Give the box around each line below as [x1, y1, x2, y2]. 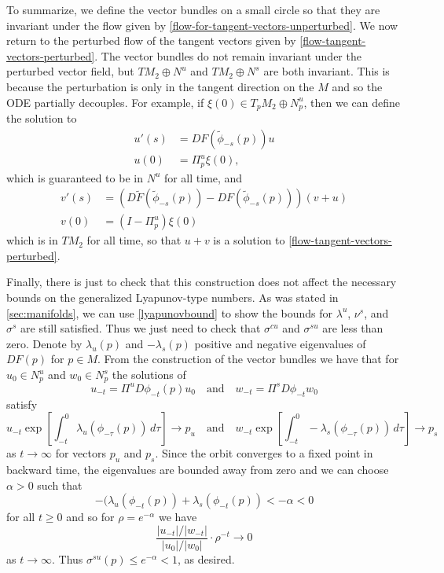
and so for [66, 509, 115, 525]
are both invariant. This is [263, 63, 390, 79]
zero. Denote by [6, 335, 83, 351]
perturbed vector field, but [6, 63, 134, 79]
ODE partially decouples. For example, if [6, 94, 204, 110]
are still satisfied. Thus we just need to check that [20, 320, 261, 336]
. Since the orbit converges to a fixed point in [155, 445, 373, 461]
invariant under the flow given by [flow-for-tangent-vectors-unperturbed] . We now [6, 17, 398, 33]
